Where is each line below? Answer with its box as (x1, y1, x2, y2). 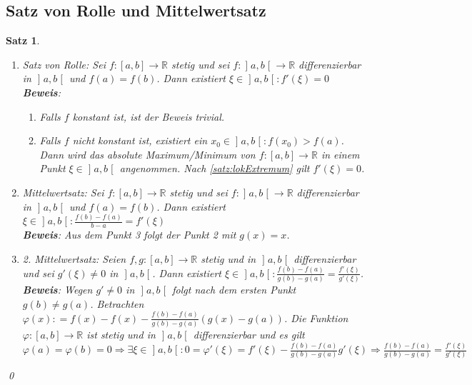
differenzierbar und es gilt (193, 327, 305, 342)
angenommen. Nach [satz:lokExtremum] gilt (119, 161, 310, 176)
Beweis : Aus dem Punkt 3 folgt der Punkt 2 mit (22, 227, 236, 242)
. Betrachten (90, 296, 144, 311)
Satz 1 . (6, 33, 40, 48)
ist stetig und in (86, 327, 156, 342)
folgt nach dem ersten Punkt (172, 282, 296, 297)
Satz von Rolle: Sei (22, 56, 106, 71)
